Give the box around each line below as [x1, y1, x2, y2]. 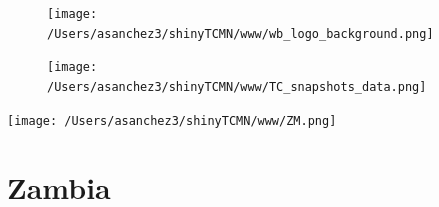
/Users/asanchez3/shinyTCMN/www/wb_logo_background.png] [47, 26, 434, 41]
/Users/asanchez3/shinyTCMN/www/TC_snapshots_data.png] [47, 79, 427, 94]
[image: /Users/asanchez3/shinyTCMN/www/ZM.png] [7, 113, 337, 128]
